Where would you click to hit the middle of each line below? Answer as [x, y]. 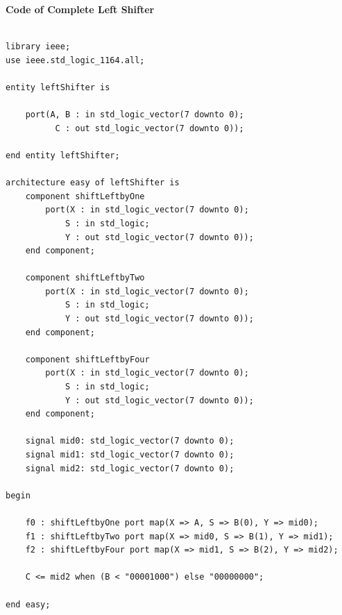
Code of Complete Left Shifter [80, 9]
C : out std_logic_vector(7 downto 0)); [149, 128]
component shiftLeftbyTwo [85, 278]
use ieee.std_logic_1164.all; [75, 60]
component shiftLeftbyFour [87, 359]
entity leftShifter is [58, 87]
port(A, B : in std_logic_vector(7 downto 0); [135, 115]
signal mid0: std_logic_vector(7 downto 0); [130, 441]
